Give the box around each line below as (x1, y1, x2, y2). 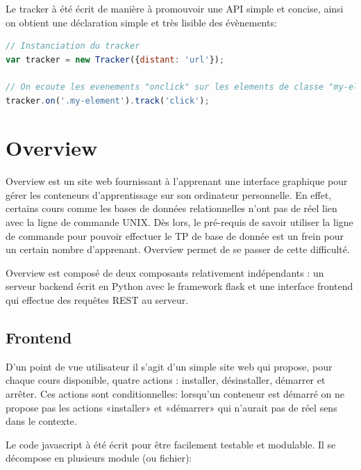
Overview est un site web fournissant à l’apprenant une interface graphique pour (6, 174, 348, 188)
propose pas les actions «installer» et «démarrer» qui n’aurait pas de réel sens (6, 400, 337, 414)
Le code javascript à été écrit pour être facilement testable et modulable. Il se (6, 437, 336, 451)
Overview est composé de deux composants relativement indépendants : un (6, 265, 324, 279)
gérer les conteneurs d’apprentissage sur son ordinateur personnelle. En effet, (6, 187, 332, 202)
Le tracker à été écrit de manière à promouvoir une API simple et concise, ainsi (6, 1, 344, 15)
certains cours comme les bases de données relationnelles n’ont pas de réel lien (6, 201, 337, 216)
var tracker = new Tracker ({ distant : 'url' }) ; (6, 54, 225, 65)
